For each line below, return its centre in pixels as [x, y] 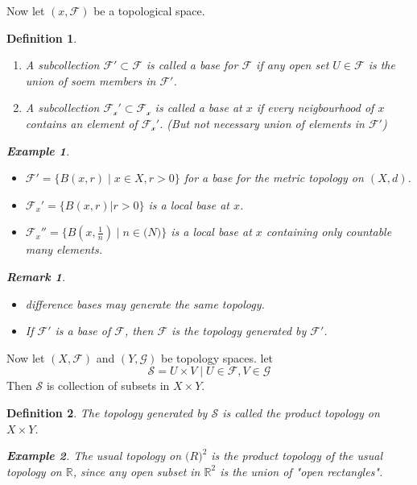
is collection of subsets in [108, 386]
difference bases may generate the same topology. [145, 303]
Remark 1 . [36, 276]
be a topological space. [149, 10]
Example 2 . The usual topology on [94, 456]
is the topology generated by [239, 331]
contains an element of [81, 123]
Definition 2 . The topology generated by [107, 412]
